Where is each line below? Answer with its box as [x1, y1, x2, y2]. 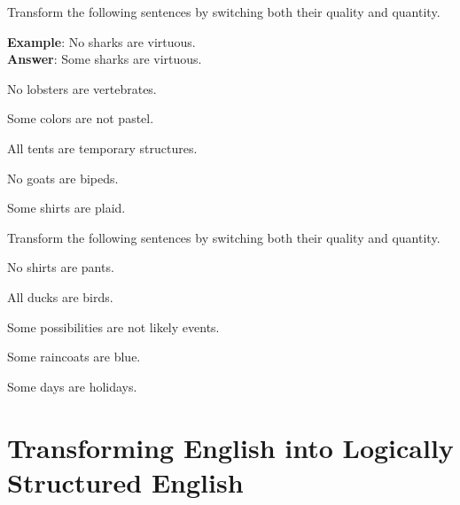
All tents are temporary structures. [7, 138, 198, 157]
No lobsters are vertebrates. [7, 79, 157, 97]
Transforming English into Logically [7, 429, 454, 465]
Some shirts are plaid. [7, 198, 126, 217]
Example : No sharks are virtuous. [7, 32, 196, 50]
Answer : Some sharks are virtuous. [7, 50, 202, 68]
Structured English [7, 463, 244, 500]
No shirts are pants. [7, 258, 114, 276]
